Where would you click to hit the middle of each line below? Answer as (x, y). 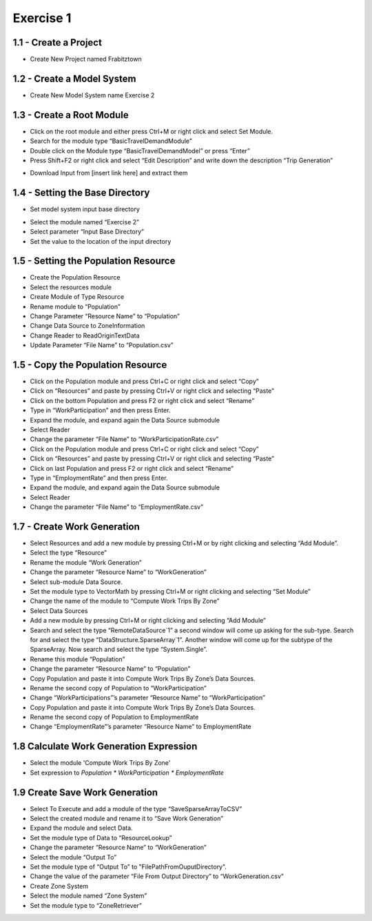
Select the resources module (71, 287)
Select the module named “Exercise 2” (84, 222)
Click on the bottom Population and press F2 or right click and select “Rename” (142, 400)
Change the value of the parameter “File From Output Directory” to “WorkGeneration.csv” (157, 876)
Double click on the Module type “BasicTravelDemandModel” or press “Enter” (140, 151)
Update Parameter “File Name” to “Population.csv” (102, 345)
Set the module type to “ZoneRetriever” (86, 905)
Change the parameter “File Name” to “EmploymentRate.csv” (116, 507)
